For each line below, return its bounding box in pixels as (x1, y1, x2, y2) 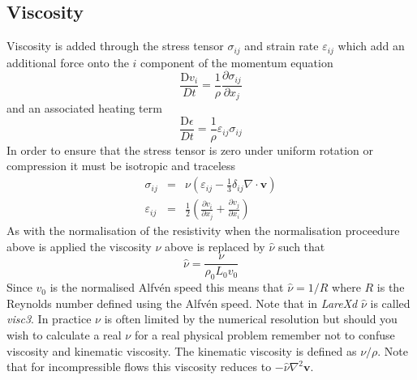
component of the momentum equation (140, 53, 333, 70)
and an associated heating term (6, 100, 162, 117)
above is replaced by (164, 237, 265, 254)
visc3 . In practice (6, 310, 92, 327)
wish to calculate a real (6, 326, 122, 343)
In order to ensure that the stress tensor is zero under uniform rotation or (6, 141, 373, 158)
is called (370, 294, 411, 311)
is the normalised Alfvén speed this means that (49, 279, 284, 296)
